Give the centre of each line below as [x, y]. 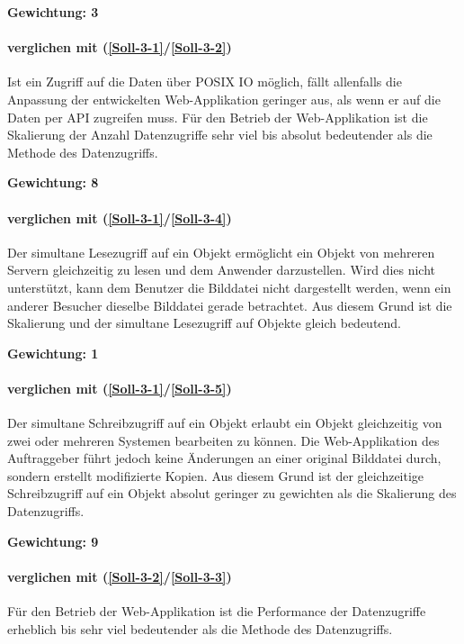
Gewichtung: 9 [53, 541]
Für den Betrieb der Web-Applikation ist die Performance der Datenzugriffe [217, 611]
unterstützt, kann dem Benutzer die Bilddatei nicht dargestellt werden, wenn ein [229, 287]
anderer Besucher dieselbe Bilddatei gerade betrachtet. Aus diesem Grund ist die [230, 305]
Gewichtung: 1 [53, 353]
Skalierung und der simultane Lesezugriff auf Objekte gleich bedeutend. [205, 323]
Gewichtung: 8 [53, 182]
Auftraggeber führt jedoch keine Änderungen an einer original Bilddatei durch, [224, 458]
